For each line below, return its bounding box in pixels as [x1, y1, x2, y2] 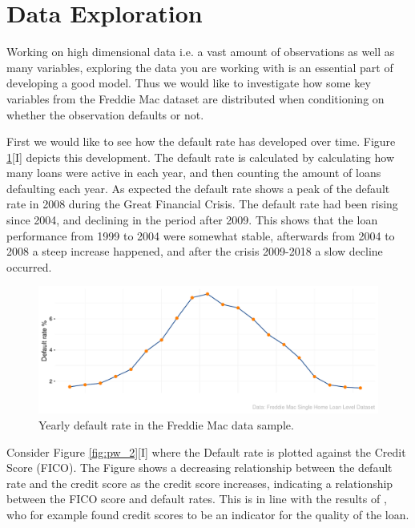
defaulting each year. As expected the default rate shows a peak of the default [6, 179, 390, 196]
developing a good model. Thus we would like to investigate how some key [6, 75, 371, 91]
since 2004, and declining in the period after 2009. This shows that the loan [6, 212, 378, 228]
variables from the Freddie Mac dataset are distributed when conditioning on [6, 90, 385, 107]
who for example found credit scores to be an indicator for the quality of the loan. [6, 506, 409, 522]
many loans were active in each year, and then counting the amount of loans [6, 164, 381, 181]
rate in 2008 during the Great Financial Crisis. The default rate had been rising [6, 195, 398, 212]
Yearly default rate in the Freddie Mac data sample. [38, 417, 294, 433]
